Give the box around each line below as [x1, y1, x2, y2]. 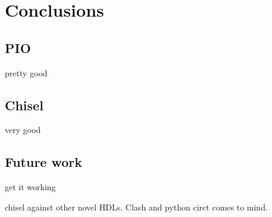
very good [5, 123, 41, 136]
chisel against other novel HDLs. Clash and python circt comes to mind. [5, 200, 268, 213]
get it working [5, 181, 56, 193]
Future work [5, 153, 83, 171]
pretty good [5, 66, 48, 79]
